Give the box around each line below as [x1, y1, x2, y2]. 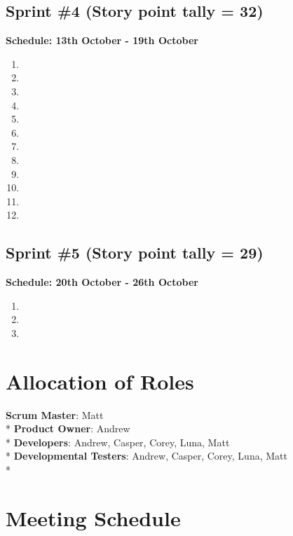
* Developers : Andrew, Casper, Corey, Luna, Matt [6, 434, 230, 449]
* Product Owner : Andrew [6, 421, 130, 436]
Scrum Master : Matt [6, 407, 104, 422]
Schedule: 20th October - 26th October [6, 275, 198, 289]
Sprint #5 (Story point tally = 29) [6, 242, 264, 263]
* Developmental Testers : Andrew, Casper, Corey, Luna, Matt [6, 448, 287, 463]
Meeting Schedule [6, 503, 181, 532]
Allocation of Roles [6, 366, 194, 395]
